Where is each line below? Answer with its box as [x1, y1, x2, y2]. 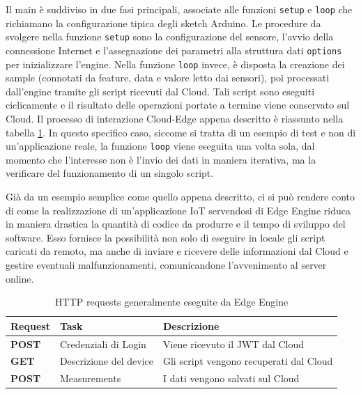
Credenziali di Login [59, 336, 146, 351]
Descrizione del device [59, 354, 153, 368]
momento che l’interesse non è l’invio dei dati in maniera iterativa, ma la [6, 152, 316, 166]
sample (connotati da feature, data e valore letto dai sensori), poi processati [6, 70, 330, 85]
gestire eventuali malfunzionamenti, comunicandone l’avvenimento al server [6, 258, 327, 271]
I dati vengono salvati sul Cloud [162, 371, 300, 386]
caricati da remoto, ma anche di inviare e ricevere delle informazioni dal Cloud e [6, 244, 348, 258]
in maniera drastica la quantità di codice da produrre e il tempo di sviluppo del [6, 216, 346, 231]
